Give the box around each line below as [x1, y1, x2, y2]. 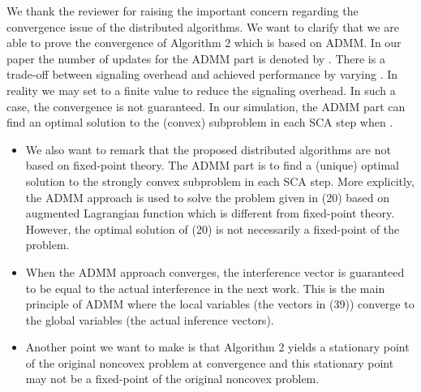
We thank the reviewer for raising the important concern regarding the [6, 2, 359, 19]
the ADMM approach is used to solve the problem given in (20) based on [25, 188, 389, 205]
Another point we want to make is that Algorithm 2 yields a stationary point [25, 338, 410, 355]
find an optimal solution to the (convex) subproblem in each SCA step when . [6, 114, 393, 131]
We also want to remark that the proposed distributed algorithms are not [25, 140, 391, 157]
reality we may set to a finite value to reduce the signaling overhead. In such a [6, 81, 396, 98]
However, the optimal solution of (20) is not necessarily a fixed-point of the [25, 220, 400, 237]
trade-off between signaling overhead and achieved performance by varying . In [6, 66, 398, 83]
